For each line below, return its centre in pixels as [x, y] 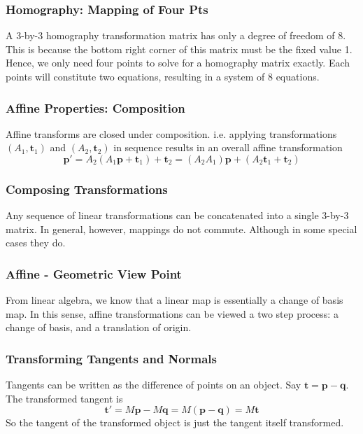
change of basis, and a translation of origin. [99, 327]
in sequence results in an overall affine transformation [228, 147]
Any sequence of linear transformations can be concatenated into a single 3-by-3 [177, 215]
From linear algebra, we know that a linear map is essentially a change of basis [175, 300]
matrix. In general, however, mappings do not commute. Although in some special [181, 229]
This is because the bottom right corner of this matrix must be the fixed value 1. [179, 49]
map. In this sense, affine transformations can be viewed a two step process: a [172, 313]
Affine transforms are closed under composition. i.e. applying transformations [171, 133]
